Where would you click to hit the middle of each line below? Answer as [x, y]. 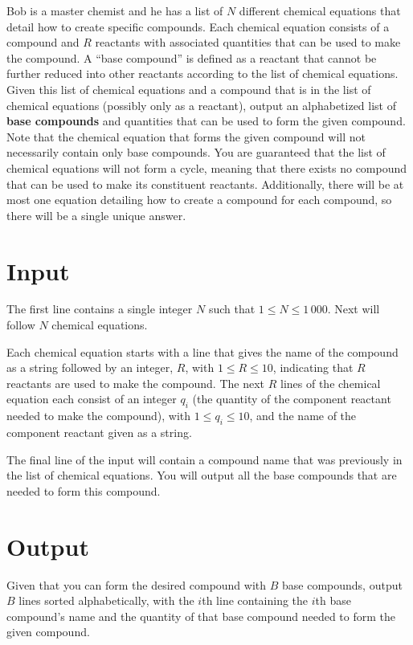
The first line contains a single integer [100, 309]
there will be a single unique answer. [96, 215]
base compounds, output [342, 584]
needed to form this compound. [84, 490]
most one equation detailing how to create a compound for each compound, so [199, 200]
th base [333, 600]
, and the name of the [303, 416]
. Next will [354, 309]
